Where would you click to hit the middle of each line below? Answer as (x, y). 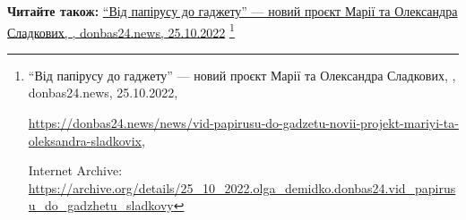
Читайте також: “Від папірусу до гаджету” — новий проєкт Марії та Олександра (233, 11)
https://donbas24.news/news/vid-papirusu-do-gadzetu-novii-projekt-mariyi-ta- (243, 123)
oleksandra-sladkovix (85, 140)
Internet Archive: (75, 170)
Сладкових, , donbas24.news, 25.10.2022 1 (121, 30)
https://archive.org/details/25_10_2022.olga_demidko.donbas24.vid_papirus (242, 187)
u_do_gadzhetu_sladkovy (101, 205)
